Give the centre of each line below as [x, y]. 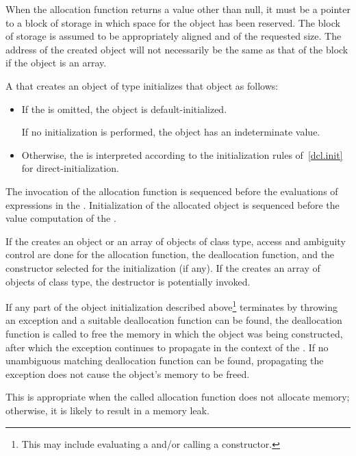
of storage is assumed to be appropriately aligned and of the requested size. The [174, 36]
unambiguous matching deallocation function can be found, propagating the [165, 360]
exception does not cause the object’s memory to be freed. [128, 373]
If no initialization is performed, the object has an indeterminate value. [171, 132]
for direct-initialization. [70, 168]
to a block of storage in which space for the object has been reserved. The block [173, 22]
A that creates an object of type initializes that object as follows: [142, 85]
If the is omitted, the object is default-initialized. [124, 109]
